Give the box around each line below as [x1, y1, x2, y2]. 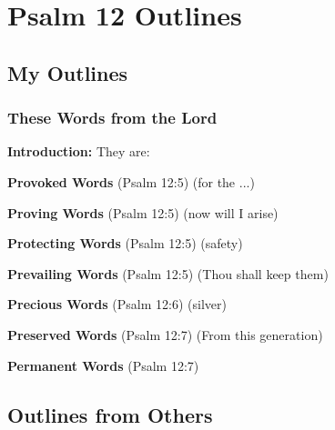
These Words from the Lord [7, 106, 218, 129]
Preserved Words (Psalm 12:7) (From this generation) [7, 325, 323, 344]
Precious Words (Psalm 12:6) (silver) [7, 295, 227, 314]
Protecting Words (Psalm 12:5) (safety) [7, 234, 243, 253]
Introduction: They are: [7, 142, 150, 161]
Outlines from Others [7, 400, 213, 428]
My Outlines [7, 58, 128, 86]
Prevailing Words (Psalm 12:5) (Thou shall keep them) [7, 264, 329, 283]
